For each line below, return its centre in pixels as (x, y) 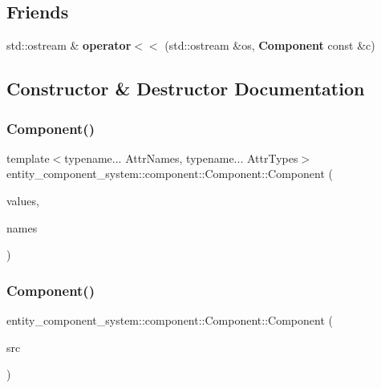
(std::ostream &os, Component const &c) (270, 45)
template (28, 158)
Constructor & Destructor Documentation (186, 89)
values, (23, 200)
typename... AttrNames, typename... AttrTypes (181, 158)
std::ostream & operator (69, 45)
